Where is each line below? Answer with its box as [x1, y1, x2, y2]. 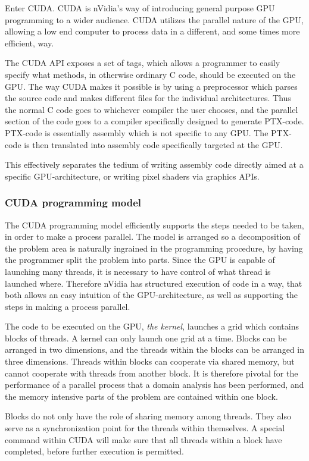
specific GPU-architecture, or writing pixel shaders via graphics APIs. [5, 170, 260, 182]
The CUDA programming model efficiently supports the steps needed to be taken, [5, 218, 304, 231]
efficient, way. [5, 36, 54, 49]
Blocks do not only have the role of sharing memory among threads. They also [5, 410, 291, 422]
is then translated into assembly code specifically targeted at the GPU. [24, 138, 283, 150]
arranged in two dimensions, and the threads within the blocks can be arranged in [5, 343, 304, 356]
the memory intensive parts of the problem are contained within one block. [5, 390, 278, 402]
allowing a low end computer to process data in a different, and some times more [5, 25, 300, 37]
